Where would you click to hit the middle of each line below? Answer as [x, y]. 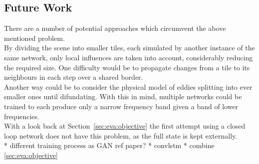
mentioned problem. [34, 38]
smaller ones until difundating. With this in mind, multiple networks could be [123, 96]
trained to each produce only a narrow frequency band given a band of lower [121, 106]
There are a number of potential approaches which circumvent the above [115, 28]
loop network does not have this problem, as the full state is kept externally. [121, 135]
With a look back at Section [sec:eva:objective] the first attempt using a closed [125, 126]
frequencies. [22, 116]
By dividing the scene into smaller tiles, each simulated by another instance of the [129, 48]
